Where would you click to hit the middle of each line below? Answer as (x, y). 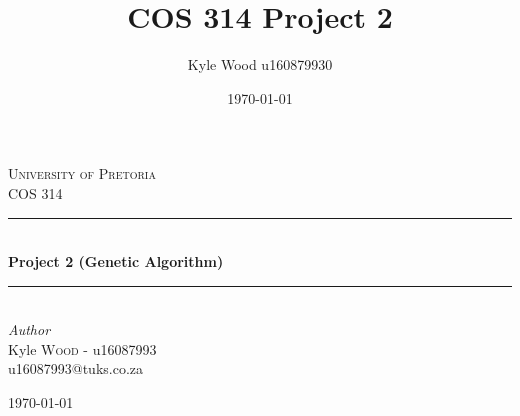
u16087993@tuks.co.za (76, 368)
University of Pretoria (82, 173)
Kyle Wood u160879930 (260, 64)
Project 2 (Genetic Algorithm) (116, 261)
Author (29, 329)
